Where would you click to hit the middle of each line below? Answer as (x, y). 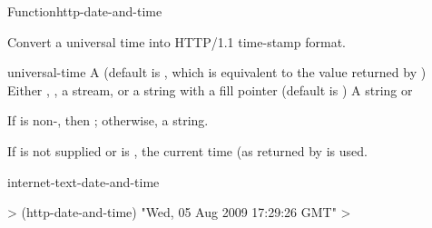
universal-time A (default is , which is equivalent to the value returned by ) (217, 72)
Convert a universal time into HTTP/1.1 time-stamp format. (177, 41)
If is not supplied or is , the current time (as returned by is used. (187, 150)
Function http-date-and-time (85, 11)
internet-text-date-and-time (83, 181)
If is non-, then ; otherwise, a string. (108, 120)
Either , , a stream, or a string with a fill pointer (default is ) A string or (210, 89)
